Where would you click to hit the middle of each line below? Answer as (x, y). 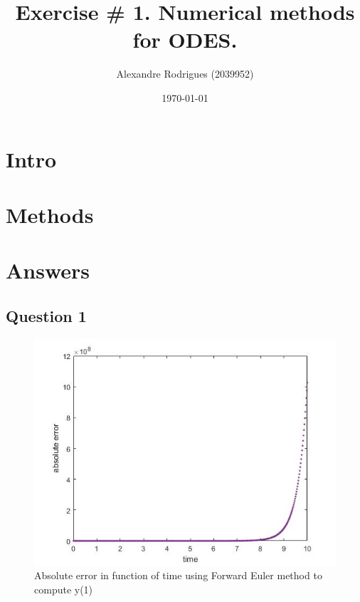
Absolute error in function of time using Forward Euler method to (178, 575)
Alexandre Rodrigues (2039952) (185, 74)
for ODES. (185, 40)
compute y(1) (64, 589)
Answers (48, 270)
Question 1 (46, 315)
